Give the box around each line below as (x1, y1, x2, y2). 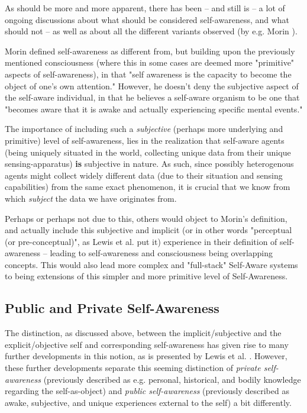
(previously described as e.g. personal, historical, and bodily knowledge (43, 373, 301, 385)
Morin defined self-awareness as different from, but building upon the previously (5, 44, 295, 57)
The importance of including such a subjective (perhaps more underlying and (5, 122, 283, 135)
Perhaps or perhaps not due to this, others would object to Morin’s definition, (5, 212, 287, 224)
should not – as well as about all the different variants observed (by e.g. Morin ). (5, 25, 298, 37)
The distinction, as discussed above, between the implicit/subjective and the (5, 327, 282, 339)
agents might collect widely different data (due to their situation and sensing (5, 169, 283, 181)
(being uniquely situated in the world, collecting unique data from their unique (5, 146, 291, 158)
